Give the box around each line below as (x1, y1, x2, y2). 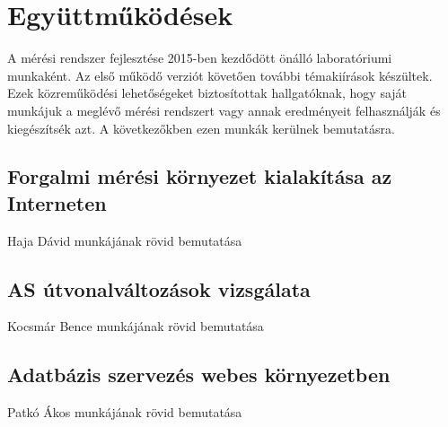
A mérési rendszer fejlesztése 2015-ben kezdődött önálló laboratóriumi (7, 48, 392, 67)
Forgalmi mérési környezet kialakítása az (7, 162, 392, 190)
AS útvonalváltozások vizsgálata (7, 274, 311, 302)
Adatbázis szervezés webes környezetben (7, 361, 391, 388)
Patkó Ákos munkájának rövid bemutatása (7, 403, 242, 422)
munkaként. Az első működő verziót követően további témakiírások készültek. (7, 65, 433, 84)
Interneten (7, 188, 107, 216)
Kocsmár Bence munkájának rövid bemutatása (7, 317, 264, 335)
